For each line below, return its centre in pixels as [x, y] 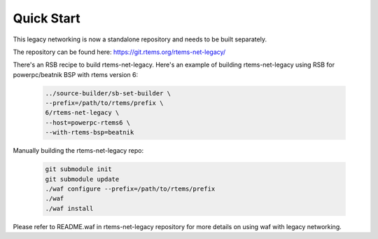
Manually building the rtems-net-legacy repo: [78, 151]
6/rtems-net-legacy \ [82, 113]
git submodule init [78, 169]
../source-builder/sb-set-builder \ [108, 93]
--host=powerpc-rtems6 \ [88, 122]
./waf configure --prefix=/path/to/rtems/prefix [130, 189]
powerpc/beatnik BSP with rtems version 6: [76, 74]
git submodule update [82, 179]
